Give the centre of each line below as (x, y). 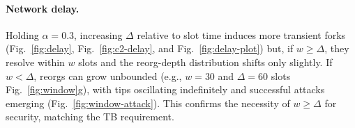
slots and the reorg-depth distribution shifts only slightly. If (205, 62)
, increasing (98, 34)
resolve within (35, 62)
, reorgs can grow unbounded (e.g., (108, 75)
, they (337, 48)
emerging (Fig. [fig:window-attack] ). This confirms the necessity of (148, 103)
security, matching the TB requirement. (90, 117)
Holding (22, 34)
